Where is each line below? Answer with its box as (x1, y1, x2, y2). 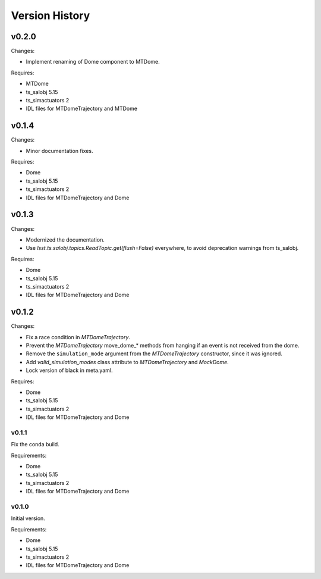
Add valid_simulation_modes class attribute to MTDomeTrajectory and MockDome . (26, 358, 229, 365)
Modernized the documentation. (26, 236, 105, 243)
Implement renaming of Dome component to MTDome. (26, 58, 160, 65)
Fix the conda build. (11, 441, 59, 448)
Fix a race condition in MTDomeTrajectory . (26, 333, 131, 340)
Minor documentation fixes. (26, 147, 93, 154)
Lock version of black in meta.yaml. (26, 367, 113, 374)
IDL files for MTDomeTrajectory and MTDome (26, 105, 138, 112)
